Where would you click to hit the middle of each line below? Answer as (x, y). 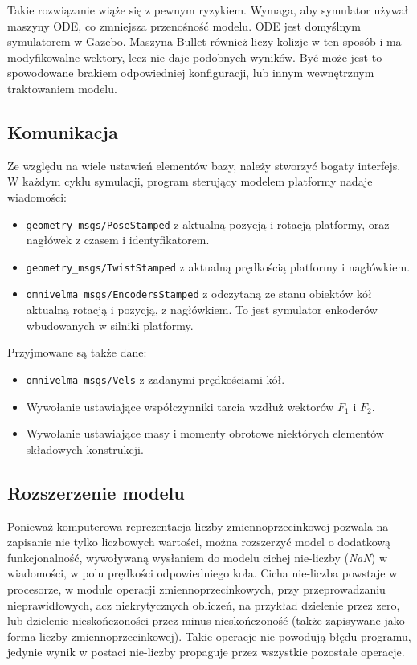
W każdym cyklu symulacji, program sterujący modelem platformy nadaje (190, 181)
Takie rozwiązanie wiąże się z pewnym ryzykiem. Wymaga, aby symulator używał (208, 10)
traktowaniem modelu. (62, 88)
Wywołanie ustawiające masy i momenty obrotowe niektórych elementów (205, 433)
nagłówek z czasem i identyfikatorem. (118, 240)
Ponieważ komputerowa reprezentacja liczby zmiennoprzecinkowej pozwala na (198, 526)
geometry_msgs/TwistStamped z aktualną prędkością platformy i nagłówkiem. (218, 266)
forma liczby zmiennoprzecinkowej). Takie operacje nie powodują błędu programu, (209, 636)
